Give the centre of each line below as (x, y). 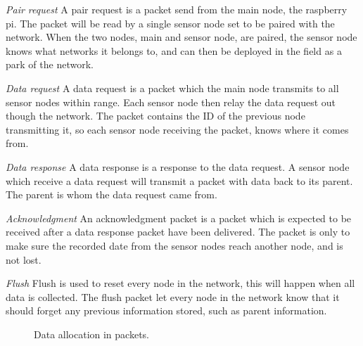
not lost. (24, 259)
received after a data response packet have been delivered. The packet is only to (178, 232)
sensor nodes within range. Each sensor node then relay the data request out (171, 102)
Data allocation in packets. (91, 334)
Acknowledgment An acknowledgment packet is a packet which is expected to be (179, 218)
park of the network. (50, 64)
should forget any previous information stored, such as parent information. (166, 310)
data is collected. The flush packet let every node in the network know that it (173, 296)
